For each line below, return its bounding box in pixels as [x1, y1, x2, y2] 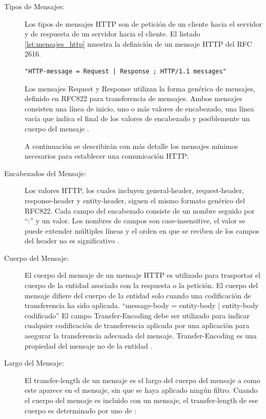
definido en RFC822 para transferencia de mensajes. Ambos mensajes [25, 93, 242, 104]
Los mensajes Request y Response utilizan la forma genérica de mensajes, [25, 83, 255, 93]
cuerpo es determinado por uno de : [25, 405, 136, 415]
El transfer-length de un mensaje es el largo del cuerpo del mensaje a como [25, 374, 260, 385]
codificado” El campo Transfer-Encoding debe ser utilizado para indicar [25, 310, 250, 320]
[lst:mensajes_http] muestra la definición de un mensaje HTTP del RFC [25, 38, 252, 49]
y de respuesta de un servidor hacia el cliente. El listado [25, 28, 200, 39]
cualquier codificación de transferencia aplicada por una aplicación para [25, 320, 250, 331]
